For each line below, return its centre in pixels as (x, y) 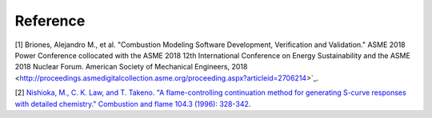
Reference (50, 21)
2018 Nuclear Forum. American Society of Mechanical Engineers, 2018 (131, 67)
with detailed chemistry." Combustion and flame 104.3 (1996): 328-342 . (133, 104)
